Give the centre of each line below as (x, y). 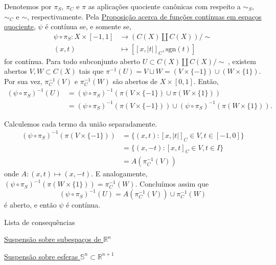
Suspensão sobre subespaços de (53, 239)
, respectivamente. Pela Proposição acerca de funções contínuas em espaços (144, 16)
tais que (91, 71)
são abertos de (135, 81)
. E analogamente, (119, 174)
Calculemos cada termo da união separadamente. (81, 123)
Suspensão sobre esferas (41, 256)
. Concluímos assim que (172, 184)
